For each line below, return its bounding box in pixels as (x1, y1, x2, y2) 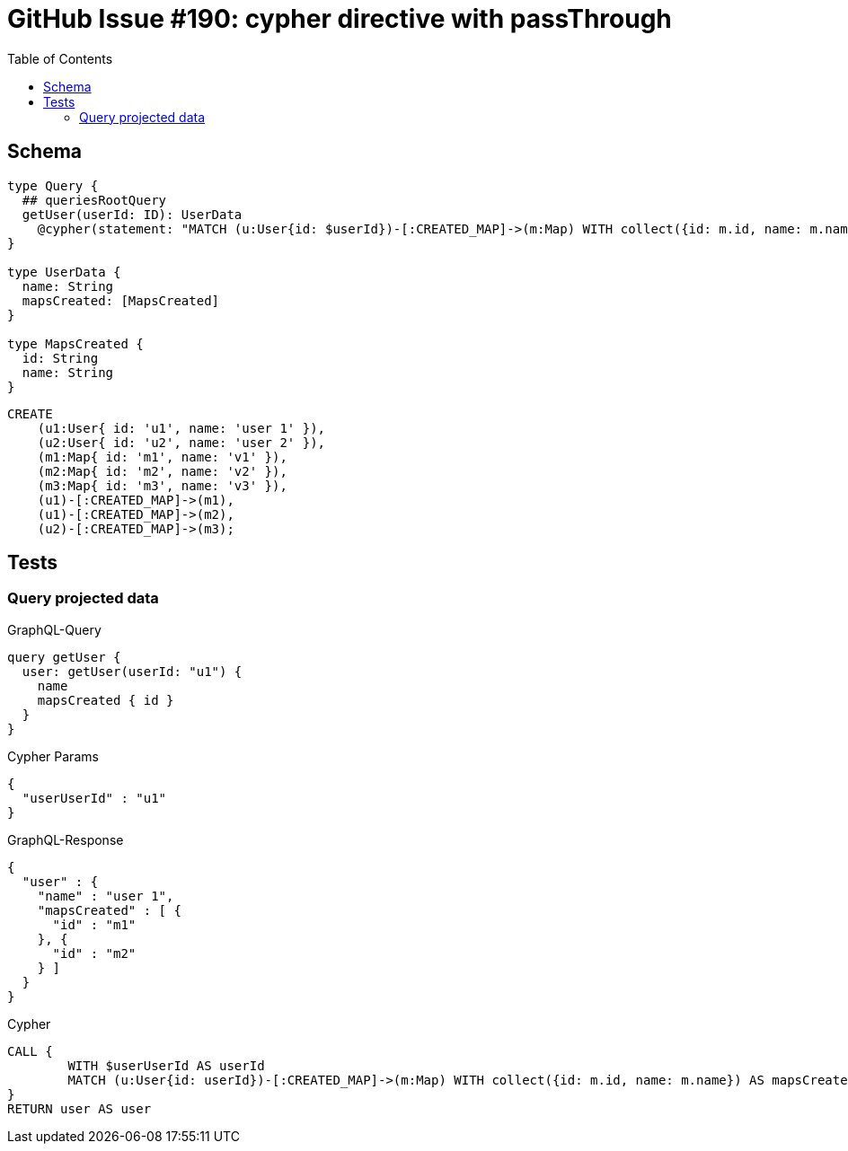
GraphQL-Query (7, 621, 102, 637)
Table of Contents (7, 50, 113, 66)
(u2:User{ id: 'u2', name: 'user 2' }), (37, 435, 326, 450)
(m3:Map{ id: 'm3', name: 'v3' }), (37, 478, 287, 493)
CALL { (7, 1043, 53, 1059)
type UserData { (7, 264, 121, 279)
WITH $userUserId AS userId (67, 1058, 265, 1073)
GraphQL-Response (7, 831, 124, 848)
